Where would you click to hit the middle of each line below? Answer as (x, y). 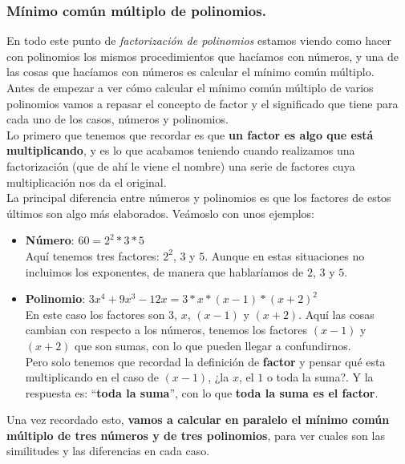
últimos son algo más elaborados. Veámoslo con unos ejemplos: (160, 213)
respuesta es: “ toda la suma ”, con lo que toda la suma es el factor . (202, 392)
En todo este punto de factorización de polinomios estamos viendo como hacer (199, 40)
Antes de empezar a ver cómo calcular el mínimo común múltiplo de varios (190, 87)
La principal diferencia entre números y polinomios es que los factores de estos (199, 198)
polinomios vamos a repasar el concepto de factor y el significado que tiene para (202, 103)
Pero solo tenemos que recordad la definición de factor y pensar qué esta (205, 361)
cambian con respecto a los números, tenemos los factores (166, 330)
